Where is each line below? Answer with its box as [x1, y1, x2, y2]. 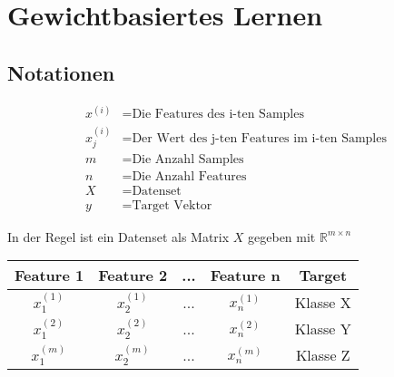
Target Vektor [132, 199, 212, 213]
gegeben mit [248, 227, 316, 246]
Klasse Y [294, 318, 351, 340]
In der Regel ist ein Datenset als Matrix [7, 227, 230, 246]
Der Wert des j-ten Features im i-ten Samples [132, 131, 387, 145]
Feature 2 [98, 265, 168, 286]
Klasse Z [295, 344, 350, 366]
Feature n [210, 265, 281, 286]
